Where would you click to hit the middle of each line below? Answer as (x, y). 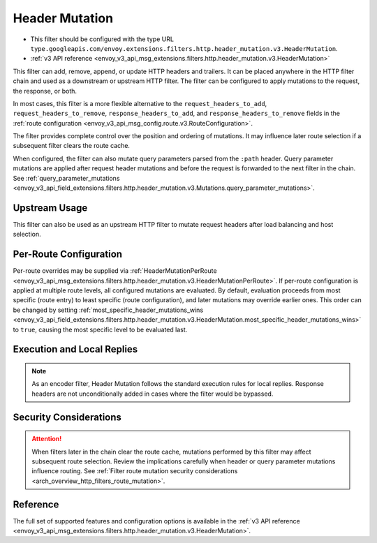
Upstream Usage (50, 208)
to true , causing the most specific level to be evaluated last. (100, 329)
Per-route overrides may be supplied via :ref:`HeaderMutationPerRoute (115, 271)
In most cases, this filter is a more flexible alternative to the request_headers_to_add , (140, 103)
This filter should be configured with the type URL (102, 39)
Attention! (47, 439)
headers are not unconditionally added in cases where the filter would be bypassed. (153, 394)
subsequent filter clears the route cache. (72, 146)
